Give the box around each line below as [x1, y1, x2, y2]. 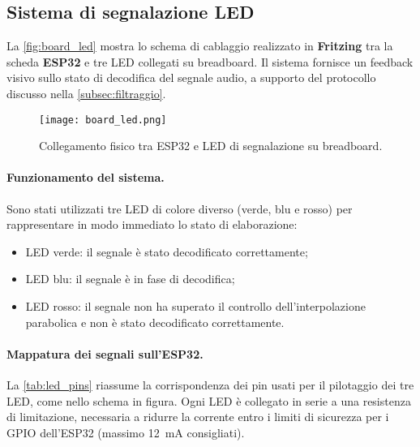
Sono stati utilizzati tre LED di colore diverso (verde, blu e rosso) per [6, 200, 353, 217]
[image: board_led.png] [39, 114, 167, 126]
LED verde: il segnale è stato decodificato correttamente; [25, 243, 308, 260]
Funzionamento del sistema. [6, 169, 165, 186]
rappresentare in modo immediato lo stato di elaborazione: [6, 216, 298, 233]
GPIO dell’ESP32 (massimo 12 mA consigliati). [6, 423, 245, 441]
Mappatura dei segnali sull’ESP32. [6, 345, 204, 362]
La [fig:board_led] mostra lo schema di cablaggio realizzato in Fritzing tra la [6, 37, 393, 54]
